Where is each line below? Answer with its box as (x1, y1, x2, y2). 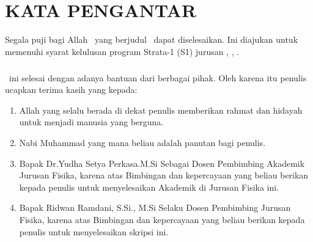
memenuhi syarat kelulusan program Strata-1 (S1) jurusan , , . (5, 45, 240, 57)
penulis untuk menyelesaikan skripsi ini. (19, 225, 169, 238)
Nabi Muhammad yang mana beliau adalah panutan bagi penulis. (19, 136, 266, 149)
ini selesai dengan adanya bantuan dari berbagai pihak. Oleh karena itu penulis (9, 71, 307, 84)
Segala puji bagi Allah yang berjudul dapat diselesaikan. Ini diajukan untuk (5, 33, 298, 46)
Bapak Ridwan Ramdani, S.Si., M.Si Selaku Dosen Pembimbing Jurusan (19, 201, 291, 214)
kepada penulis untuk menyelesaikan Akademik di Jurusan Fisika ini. (19, 180, 279, 193)
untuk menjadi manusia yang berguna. (19, 116, 164, 128)
